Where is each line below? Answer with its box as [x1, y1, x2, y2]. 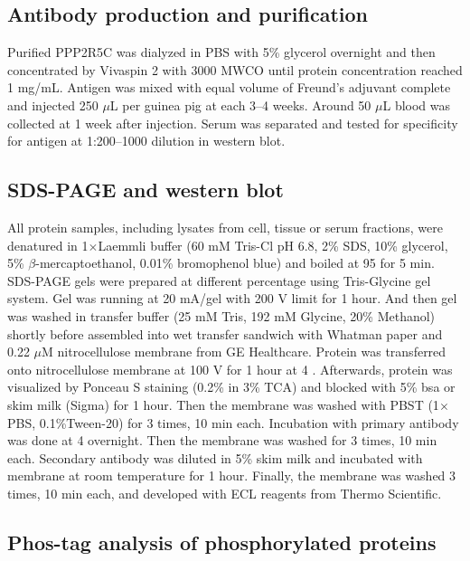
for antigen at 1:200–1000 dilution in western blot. [7, 131, 286, 150]
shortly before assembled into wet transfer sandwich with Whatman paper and [7, 324, 443, 343]
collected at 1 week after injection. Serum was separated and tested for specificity [7, 113, 458, 132]
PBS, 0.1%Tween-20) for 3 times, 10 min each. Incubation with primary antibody [7, 413, 459, 432]
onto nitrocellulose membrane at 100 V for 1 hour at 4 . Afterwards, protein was [7, 359, 453, 378]
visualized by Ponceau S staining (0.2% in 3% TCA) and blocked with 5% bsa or [7, 377, 456, 396]
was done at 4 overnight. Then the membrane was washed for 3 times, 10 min [7, 431, 437, 450]
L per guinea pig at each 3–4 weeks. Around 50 [109, 95, 371, 114]
